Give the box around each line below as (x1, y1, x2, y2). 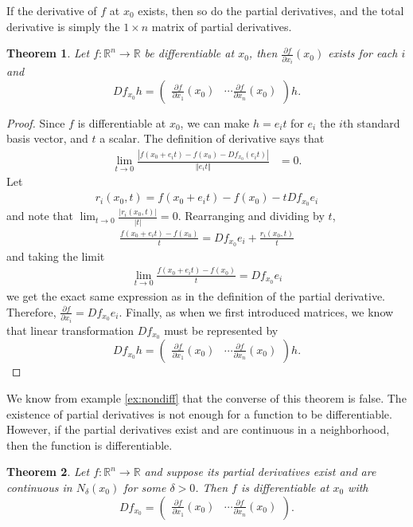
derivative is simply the (6, 18, 120, 34)
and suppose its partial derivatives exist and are (144, 463, 376, 480)
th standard (342, 114, 400, 131)
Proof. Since (6, 114, 65, 131)
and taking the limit (6, 247, 105, 264)
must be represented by (164, 321, 279, 338)
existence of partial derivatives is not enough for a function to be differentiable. (6, 405, 392, 422)
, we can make (180, 114, 250, 131)
